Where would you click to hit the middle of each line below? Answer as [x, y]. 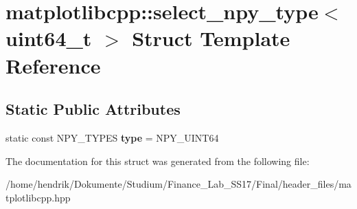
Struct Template [211, 38]
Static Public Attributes [93, 109]
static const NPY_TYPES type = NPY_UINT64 [112, 137]
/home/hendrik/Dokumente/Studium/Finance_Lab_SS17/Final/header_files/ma [178, 184]
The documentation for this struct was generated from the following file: [158, 161]
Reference [53, 65]
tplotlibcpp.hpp [38, 197]
